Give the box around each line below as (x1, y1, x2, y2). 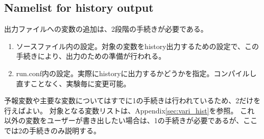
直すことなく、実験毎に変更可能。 (16, 78, 131, 88)
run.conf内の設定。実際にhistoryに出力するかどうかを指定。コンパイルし (16, 67, 257, 78)
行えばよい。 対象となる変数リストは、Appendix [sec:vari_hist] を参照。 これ (4, 105, 255, 115)
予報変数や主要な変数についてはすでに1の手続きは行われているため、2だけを (4, 95, 261, 106)
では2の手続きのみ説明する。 (4, 125, 101, 135)
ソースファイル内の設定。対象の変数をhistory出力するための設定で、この (16, 40, 259, 51)
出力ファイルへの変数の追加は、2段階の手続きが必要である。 (4, 24, 208, 34)
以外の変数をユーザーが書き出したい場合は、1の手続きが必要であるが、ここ (4, 115, 258, 126)
